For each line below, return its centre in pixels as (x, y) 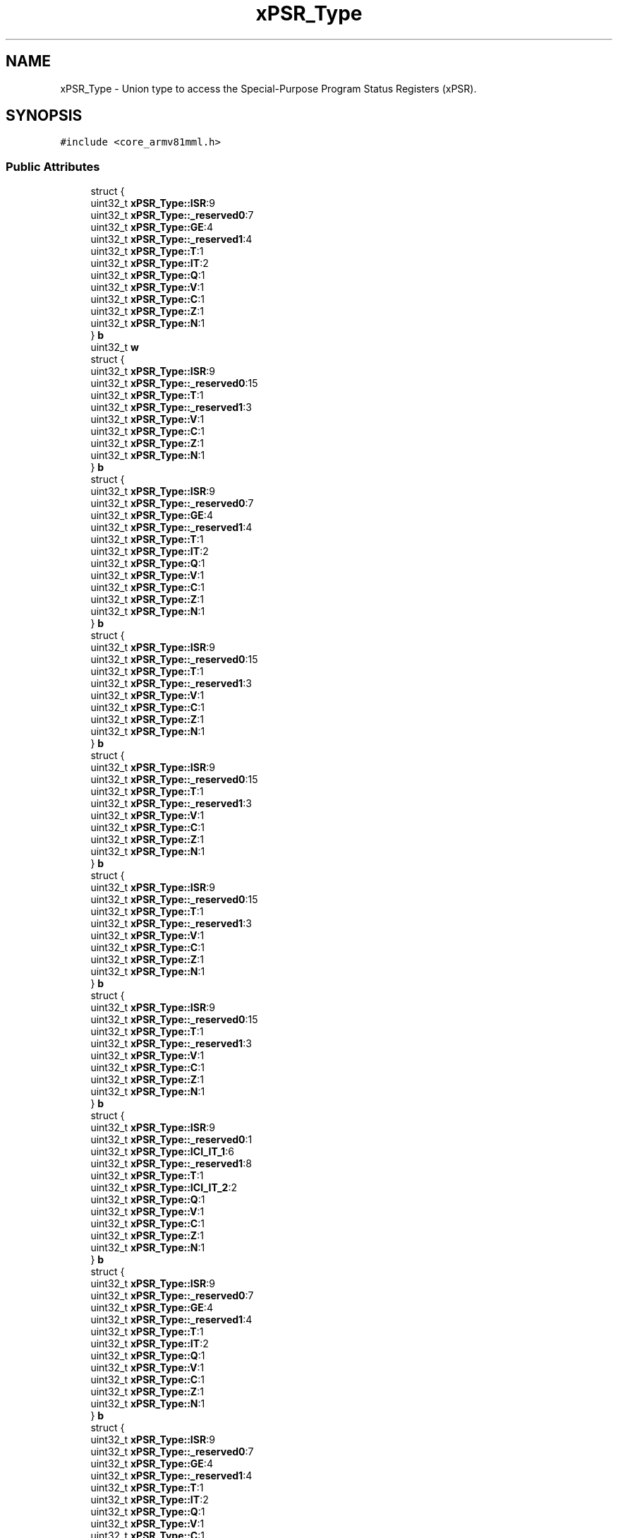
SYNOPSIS (44, 116)
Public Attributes (53, 166)
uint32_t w (115, 347)
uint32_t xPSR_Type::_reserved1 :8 (171, 1164)
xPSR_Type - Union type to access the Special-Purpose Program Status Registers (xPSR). (268, 88)
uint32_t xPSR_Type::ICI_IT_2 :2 (164, 1188)
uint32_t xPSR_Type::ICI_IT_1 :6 (162, 1152)
